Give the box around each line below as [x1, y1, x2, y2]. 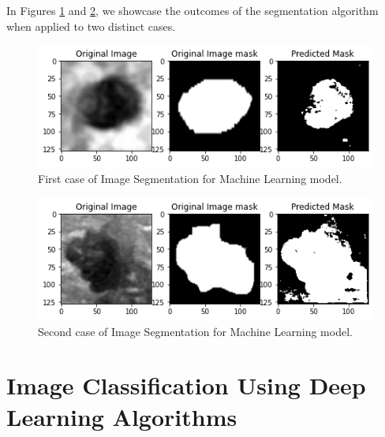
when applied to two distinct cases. [6, 17, 176, 34]
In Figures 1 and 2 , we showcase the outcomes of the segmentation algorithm [6, 2, 379, 18]
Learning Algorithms [6, 400, 237, 432]
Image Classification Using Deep [6, 369, 366, 402]
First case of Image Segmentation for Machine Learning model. [38, 170, 342, 187]
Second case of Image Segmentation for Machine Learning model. [38, 323, 353, 339]
